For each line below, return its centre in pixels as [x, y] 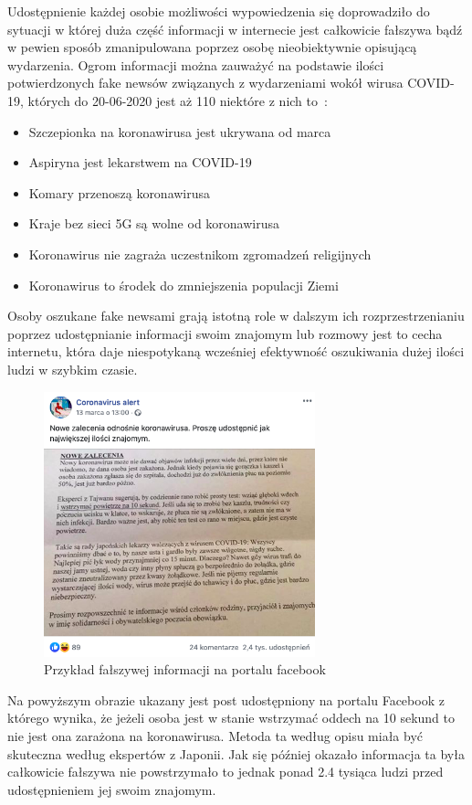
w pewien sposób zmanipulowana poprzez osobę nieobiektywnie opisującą [212, 47]
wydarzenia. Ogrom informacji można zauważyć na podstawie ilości [196, 64]
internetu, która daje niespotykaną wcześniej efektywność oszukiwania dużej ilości [236, 351]
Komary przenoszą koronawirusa [120, 192]
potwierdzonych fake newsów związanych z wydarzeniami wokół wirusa [205, 83]
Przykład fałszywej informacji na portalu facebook [185, 669]
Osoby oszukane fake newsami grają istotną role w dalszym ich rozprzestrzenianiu [236, 316]
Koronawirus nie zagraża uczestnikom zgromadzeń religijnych [200, 254]
